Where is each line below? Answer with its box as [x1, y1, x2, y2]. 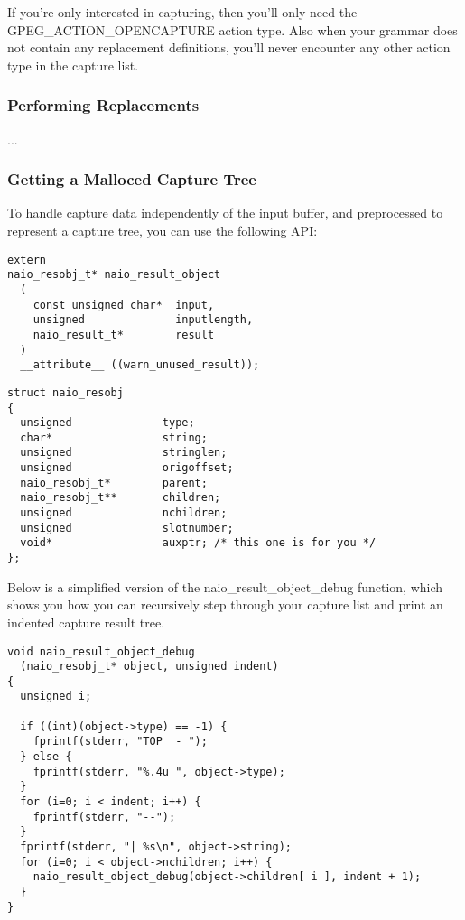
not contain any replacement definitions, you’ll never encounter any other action [7, 38, 451, 57]
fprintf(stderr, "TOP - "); [33, 735, 208, 748]
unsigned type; [20, 416, 195, 430]
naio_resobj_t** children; [20, 491, 221, 505]
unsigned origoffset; [20, 461, 234, 475]
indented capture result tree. [7, 612, 165, 631]
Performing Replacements [7, 94, 200, 116]
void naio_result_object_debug [7, 645, 195, 658]
